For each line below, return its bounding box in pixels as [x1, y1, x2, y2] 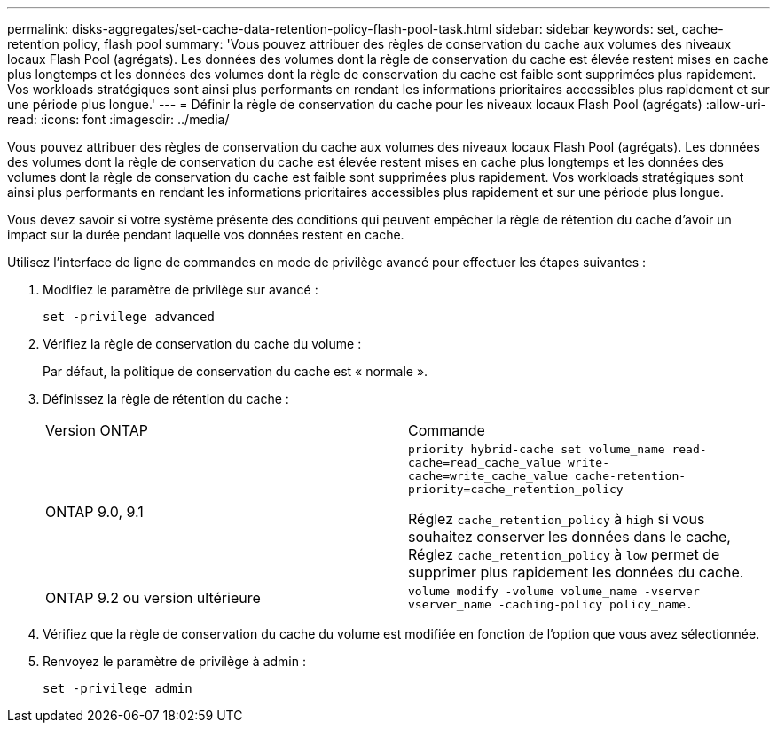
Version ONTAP [45, 421, 148, 439]
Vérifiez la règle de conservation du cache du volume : [43, 336, 362, 351]
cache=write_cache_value [408, 469, 569, 483]
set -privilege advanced [43, 310, 215, 324]
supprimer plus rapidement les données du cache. [408, 563, 744, 581]
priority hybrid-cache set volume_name [408, 443, 665, 456]
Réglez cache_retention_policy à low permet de [408, 546, 720, 563]
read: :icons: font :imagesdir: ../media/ [7, 112, 230, 127]
